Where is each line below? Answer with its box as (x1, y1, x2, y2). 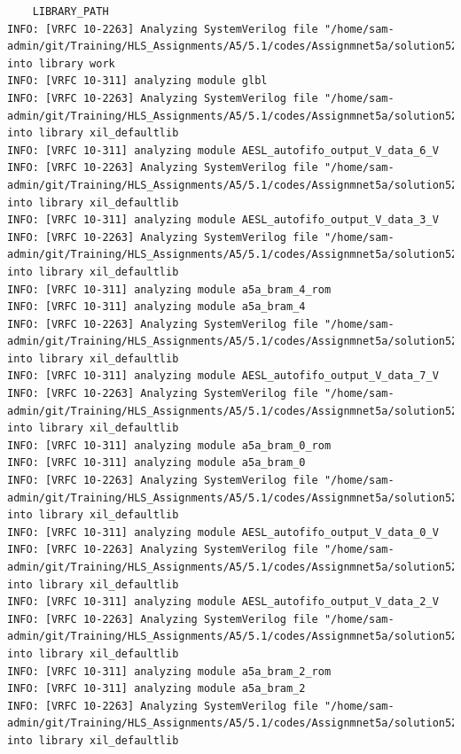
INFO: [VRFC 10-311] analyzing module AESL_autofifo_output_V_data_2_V (7, 595, 439, 609)
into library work (7, 57, 115, 70)
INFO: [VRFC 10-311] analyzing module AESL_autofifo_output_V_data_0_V (7, 525, 439, 539)
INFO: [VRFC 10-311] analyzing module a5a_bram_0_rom (7, 439, 332, 452)
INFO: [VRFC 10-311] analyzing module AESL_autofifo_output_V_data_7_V (7, 369, 439, 383)
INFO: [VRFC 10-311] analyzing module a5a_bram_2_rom (7, 665, 332, 678)
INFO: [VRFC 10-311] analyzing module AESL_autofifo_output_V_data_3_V (7, 214, 439, 227)
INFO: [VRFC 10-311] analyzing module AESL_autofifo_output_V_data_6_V (7, 144, 439, 157)
